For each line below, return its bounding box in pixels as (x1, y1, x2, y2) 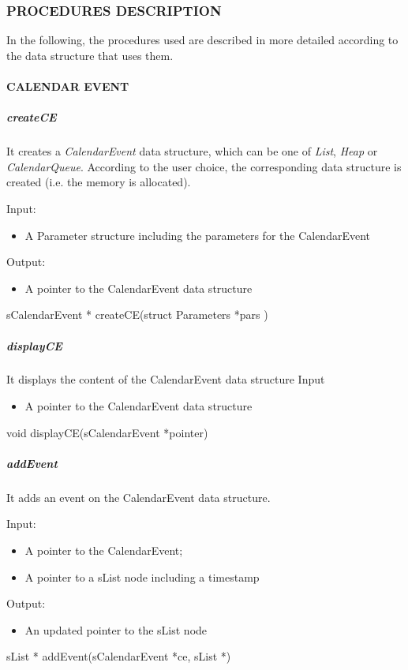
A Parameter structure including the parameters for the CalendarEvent (24, 226, 371, 243)
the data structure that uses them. (6, 47, 174, 63)
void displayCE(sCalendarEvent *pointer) (6, 424, 208, 440)
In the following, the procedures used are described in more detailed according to (6, 32, 399, 48)
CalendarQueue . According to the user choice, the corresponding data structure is (6, 158, 402, 174)
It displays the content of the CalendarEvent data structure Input (6, 371, 325, 387)
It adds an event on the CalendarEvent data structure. (6, 488, 271, 505)
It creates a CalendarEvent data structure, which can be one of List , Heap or (6, 143, 378, 159)
